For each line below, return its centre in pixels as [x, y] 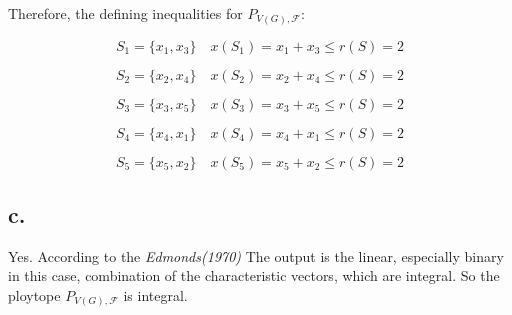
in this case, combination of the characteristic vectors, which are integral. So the [254, 275]
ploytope [34, 294]
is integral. [155, 294]
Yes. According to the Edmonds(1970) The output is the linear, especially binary [256, 255]
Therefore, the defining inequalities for [125, 13]
